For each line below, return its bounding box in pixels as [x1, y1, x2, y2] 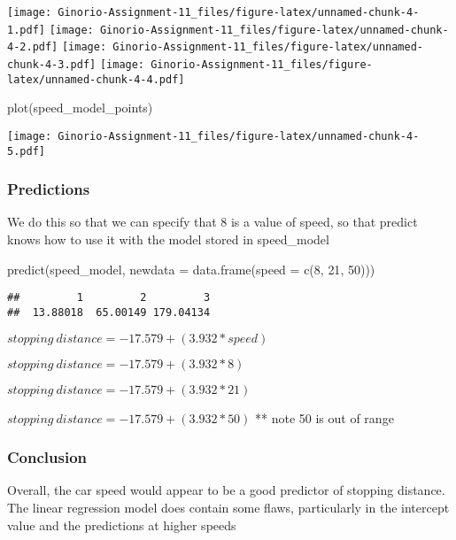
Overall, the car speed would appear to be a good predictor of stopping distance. [7, 481, 445, 499]
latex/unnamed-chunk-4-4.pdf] [7, 73, 185, 86]
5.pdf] [7, 144, 45, 158]
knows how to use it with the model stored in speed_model [7, 230, 329, 248]
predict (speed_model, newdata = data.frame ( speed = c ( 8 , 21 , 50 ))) [7, 259, 375, 278]
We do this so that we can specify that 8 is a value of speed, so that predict [7, 212, 418, 231]
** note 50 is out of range [255, 408, 394, 427]
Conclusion [7, 446, 87, 468]
